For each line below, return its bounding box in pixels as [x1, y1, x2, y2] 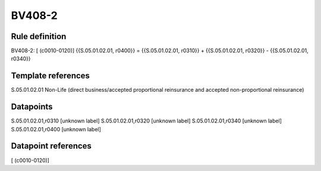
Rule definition [11, 31, 67, 41]
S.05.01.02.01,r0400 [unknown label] [11, 125, 101, 133]
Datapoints [11, 102, 53, 112]
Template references [11, 71, 90, 81]
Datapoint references [11, 141, 92, 151]
